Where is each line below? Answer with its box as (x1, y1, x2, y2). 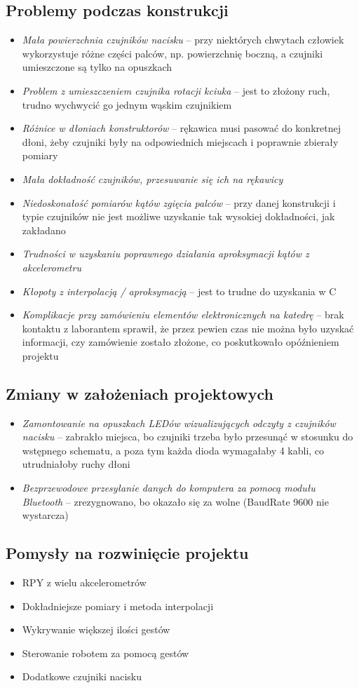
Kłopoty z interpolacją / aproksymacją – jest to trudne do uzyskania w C (22, 283, 337, 298)
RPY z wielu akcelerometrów (22, 575, 147, 590)
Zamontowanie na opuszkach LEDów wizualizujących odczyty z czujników (22, 415, 336, 430)
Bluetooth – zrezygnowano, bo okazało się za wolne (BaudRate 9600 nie (22, 494, 329, 508)
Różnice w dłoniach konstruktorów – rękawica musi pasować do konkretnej (22, 121, 341, 135)
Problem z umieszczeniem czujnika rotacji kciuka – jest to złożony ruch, (22, 83, 330, 97)
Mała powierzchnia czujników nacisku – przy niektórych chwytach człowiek (22, 32, 344, 47)
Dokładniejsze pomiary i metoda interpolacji (22, 598, 214, 613)
